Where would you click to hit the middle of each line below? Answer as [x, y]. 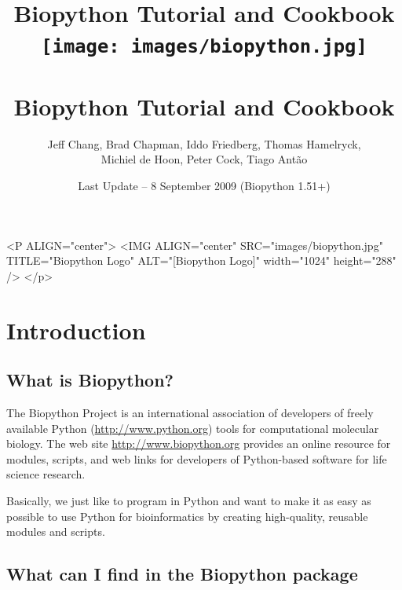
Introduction [76, 330]
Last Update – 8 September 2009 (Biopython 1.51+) [204, 185]
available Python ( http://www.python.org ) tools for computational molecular [193, 428]
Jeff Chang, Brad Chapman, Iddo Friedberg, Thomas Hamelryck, [204, 143]
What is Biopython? [90, 380]
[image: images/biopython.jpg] [204, 47]
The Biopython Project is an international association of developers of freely [190, 412]
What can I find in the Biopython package [182, 574]
